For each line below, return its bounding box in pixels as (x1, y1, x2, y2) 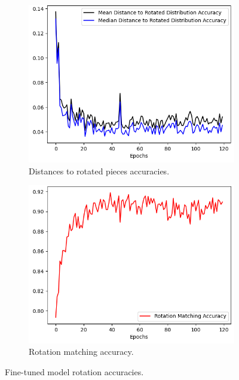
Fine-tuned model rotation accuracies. (5, 365, 144, 378)
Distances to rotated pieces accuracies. (29, 164, 170, 177)
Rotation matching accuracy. (29, 345, 134, 358)
